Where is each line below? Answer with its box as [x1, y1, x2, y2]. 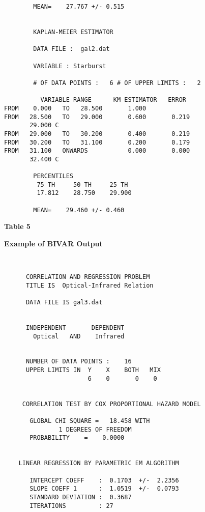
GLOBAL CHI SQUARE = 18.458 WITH [30, 417, 150, 425]
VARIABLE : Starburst [33, 62, 106, 70]
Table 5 [4, 221, 31, 232]
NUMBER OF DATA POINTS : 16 [25, 358, 132, 365]
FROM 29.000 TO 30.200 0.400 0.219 [4, 130, 190, 137]
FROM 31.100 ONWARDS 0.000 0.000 [4, 147, 190, 155]
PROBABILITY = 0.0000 [30, 434, 125, 442]
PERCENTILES [33, 173, 74, 180]
